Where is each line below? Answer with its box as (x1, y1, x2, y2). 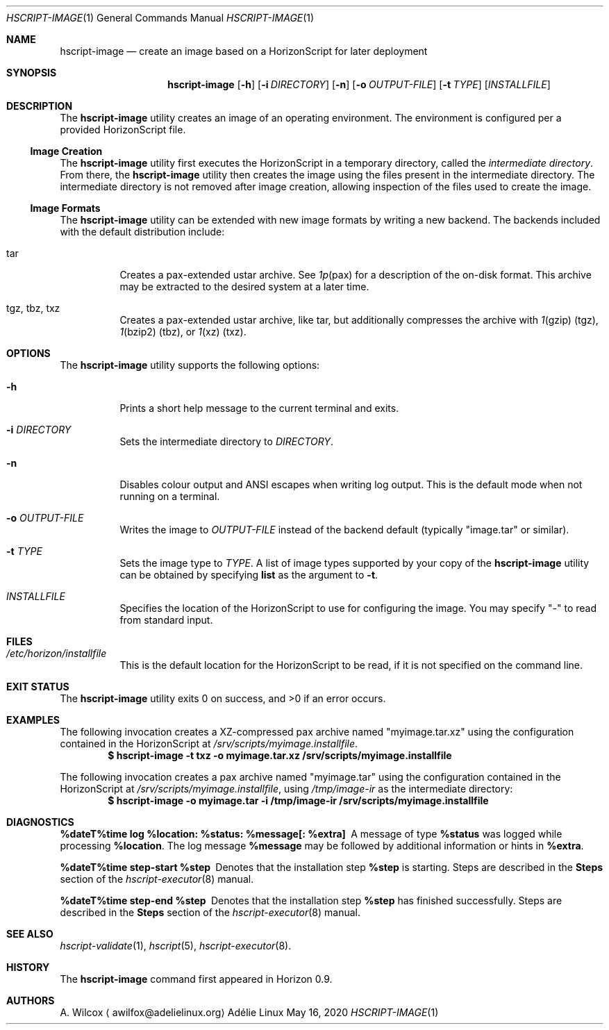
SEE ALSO (6, 928, 53, 940)
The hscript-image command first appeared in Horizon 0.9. (60, 973, 333, 985)
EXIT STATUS (6, 681, 69, 692)
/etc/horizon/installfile (6, 647, 107, 659)
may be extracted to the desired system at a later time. (119, 281, 369, 292)
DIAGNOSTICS (6, 816, 74, 828)
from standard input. (119, 614, 213, 626)
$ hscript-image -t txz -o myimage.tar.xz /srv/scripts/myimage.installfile (108, 749, 452, 761)
